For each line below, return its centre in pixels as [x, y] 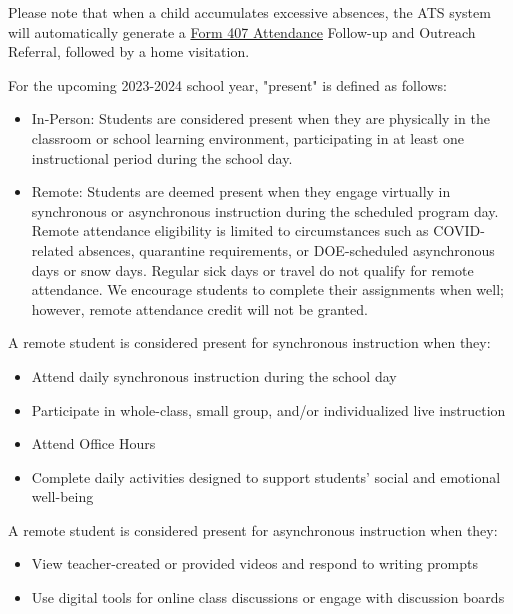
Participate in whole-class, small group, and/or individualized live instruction [268, 409]
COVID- [459, 230]
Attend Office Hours [93, 443]
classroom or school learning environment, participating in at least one [247, 137]
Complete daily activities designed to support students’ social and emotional [266, 476]
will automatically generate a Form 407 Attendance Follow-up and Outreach [242, 31]
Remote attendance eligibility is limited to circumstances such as [230, 230]
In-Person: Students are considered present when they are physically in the [260, 118]
